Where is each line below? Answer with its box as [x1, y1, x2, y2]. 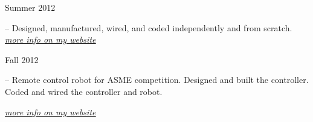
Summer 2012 [5, 1, 56, 13]
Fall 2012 [5, 53, 39, 66]
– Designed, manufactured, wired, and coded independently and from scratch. [5, 21, 292, 34]
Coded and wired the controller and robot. [5, 85, 163, 97]
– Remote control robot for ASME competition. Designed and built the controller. [5, 73, 309, 86]
